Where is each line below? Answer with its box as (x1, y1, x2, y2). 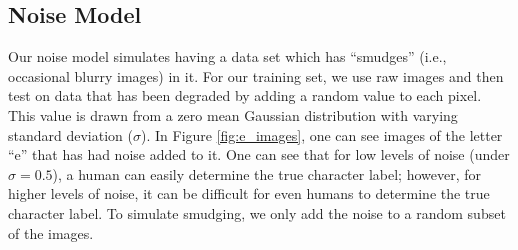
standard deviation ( (8, 124, 133, 145)
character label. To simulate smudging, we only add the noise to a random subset (8, 202, 506, 223)
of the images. (8, 222, 94, 243)
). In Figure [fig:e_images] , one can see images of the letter (140, 124, 503, 145)
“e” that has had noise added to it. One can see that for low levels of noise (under (8, 144, 510, 165)
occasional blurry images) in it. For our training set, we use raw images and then (8, 65, 504, 86)
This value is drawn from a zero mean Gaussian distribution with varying (8, 104, 458, 125)
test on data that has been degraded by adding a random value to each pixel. (8, 85, 482, 106)
